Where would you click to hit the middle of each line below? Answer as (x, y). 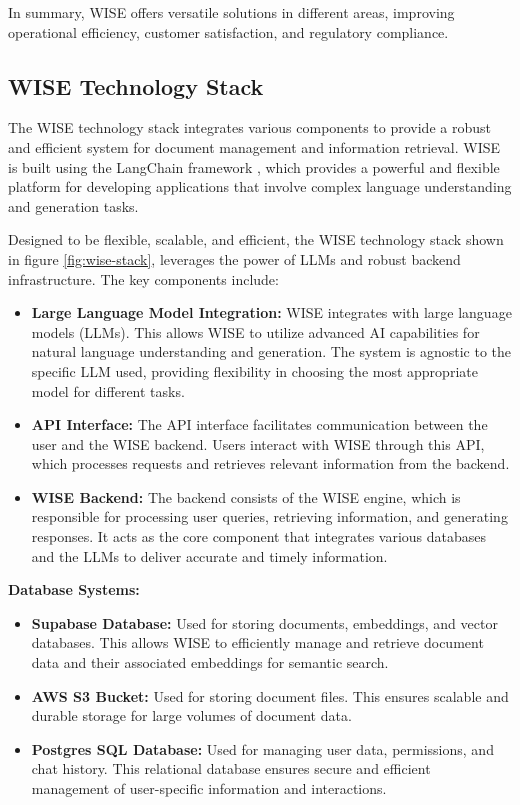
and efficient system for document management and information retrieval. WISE (254, 146)
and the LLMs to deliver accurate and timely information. (209, 555)
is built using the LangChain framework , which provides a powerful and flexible (254, 166)
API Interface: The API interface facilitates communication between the (259, 424)
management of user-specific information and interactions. (209, 788)
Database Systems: (74, 589)
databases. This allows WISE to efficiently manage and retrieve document (257, 642)
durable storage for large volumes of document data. (191, 715)
